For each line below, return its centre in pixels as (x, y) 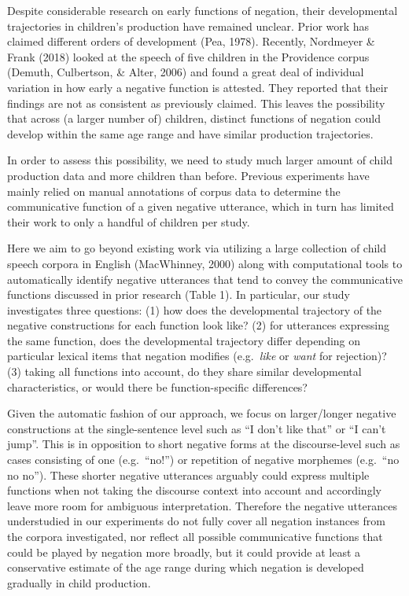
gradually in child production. (79, 582)
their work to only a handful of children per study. (129, 221)
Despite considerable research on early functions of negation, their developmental (203, 10)
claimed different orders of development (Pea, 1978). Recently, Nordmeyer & (191, 41)
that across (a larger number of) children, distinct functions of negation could (194, 118)
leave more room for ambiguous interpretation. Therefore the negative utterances (202, 505)
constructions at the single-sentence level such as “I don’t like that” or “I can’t (197, 428)
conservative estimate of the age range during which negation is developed (186, 567)
